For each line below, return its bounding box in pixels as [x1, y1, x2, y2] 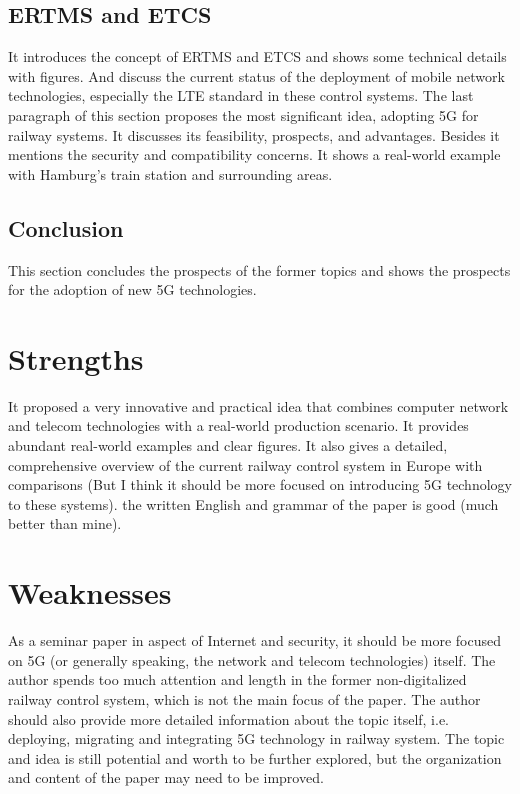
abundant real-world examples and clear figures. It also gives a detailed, [8, 435, 448, 456]
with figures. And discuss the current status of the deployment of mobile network [8, 65, 505, 86]
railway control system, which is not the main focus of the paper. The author [8, 688, 481, 709]
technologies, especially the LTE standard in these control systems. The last [8, 85, 474, 106]
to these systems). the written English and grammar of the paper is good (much [8, 493, 499, 514]
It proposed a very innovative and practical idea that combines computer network [8, 395, 509, 416]
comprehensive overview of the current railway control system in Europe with [8, 454, 483, 475]
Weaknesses [8, 572, 172, 613]
